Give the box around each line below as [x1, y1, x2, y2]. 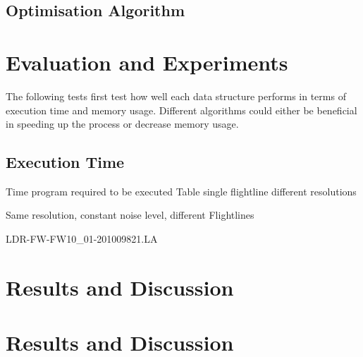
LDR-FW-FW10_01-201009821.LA [6, 231, 158, 246]
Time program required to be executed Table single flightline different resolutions [6, 183, 357, 198]
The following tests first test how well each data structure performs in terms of [6, 88, 346, 103]
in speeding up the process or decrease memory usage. [6, 116, 239, 131]
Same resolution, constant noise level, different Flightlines [6, 207, 254, 222]
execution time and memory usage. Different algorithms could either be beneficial [6, 102, 357, 117]
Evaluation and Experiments [6, 47, 288, 76]
